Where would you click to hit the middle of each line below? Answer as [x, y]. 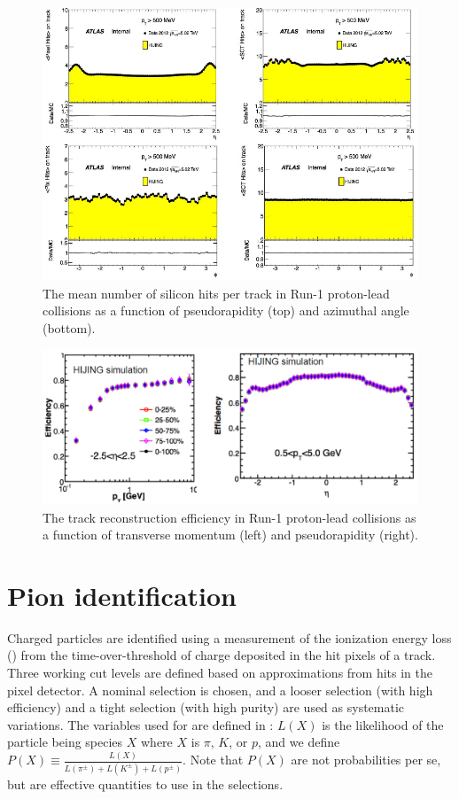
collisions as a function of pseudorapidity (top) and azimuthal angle [226, 310]
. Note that [213, 760]
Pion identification [122, 595]
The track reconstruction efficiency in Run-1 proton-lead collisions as [229, 517]
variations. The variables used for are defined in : [140, 724]
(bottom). [69, 327]
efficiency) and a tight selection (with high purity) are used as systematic [206, 707]
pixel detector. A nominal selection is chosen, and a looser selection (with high [220, 690]
